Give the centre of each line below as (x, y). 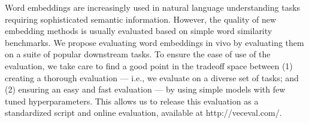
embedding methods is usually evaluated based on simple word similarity (139, 31)
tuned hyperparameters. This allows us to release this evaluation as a (132, 101)
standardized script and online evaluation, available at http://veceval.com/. (143, 113)
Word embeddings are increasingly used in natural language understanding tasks (153, 7)
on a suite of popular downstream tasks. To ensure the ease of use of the (138, 54)
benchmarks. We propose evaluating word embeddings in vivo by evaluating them (154, 42)
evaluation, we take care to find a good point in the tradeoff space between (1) (149, 65)
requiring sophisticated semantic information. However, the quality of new (141, 19)
